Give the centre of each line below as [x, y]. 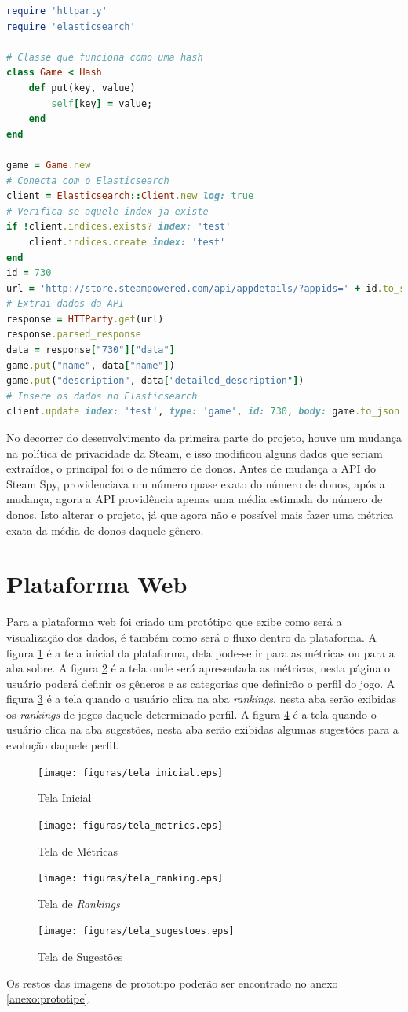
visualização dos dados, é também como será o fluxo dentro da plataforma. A [192, 637]
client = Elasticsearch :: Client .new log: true [130, 196]
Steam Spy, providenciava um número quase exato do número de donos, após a [196, 483]
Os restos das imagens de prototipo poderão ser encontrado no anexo [172, 983]
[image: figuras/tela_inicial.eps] [131, 773]
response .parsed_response [74, 335]
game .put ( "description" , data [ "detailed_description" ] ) [155, 381]
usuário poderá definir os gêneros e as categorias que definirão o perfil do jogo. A [201, 683]
